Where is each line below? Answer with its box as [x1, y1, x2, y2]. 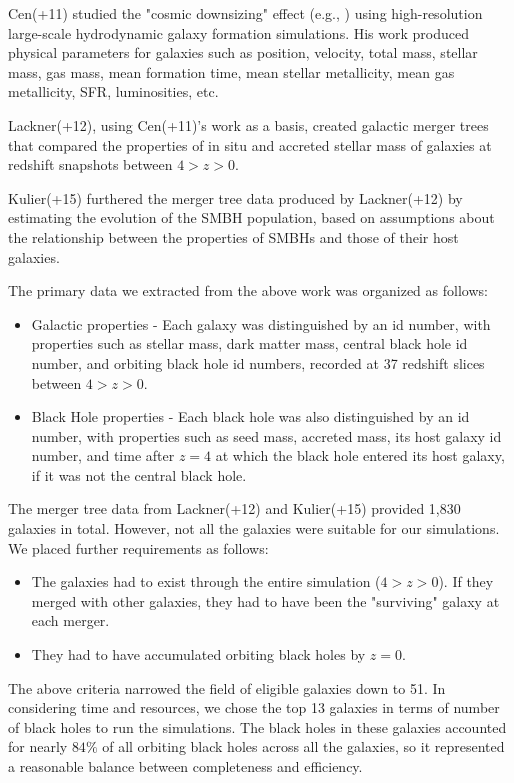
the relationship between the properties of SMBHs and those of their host [8, 226, 459, 247]
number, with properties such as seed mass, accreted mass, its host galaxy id [31, 425, 502, 446]
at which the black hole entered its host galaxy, [215, 445, 505, 466]
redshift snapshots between [8, 154, 173, 175]
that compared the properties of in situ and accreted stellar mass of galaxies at [8, 134, 492, 155]
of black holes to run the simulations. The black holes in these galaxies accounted [8, 716, 507, 737]
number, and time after [31, 445, 175, 466]
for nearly [8, 736, 68, 757]
